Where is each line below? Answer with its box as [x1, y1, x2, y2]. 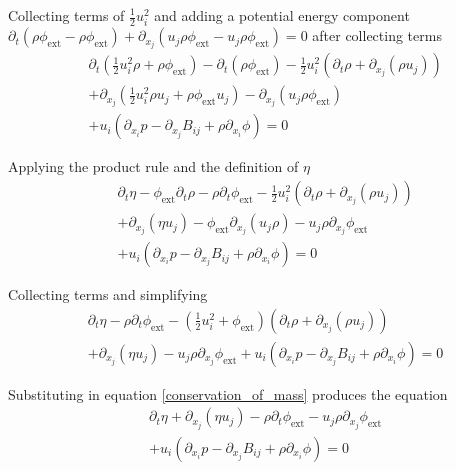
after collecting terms [312, 25, 442, 46]
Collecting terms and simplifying [8, 284, 208, 305]
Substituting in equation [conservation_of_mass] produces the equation [8, 383, 448, 404]
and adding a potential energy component [154, 5, 410, 25]
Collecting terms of [8, 5, 125, 25]
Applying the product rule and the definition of [8, 156, 299, 177]
